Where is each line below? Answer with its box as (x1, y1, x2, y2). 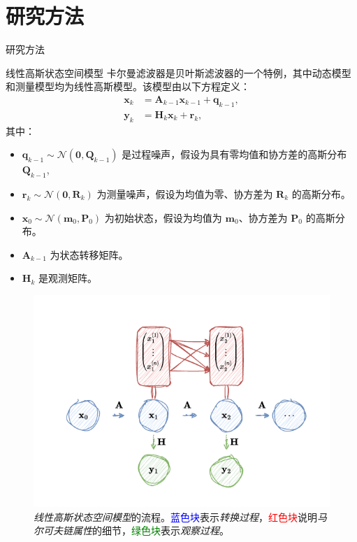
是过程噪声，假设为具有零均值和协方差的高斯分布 (122, 147, 347, 162)
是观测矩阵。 (38, 271, 97, 285)
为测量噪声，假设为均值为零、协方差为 (96, 186, 273, 201)
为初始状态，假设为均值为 (104, 210, 222, 224)
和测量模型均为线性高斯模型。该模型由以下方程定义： (6, 79, 250, 94)
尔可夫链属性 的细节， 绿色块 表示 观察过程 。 (34, 523, 229, 538)
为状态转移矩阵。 (50, 247, 129, 262)
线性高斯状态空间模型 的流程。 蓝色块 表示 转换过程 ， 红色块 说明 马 (34, 509, 327, 524)
